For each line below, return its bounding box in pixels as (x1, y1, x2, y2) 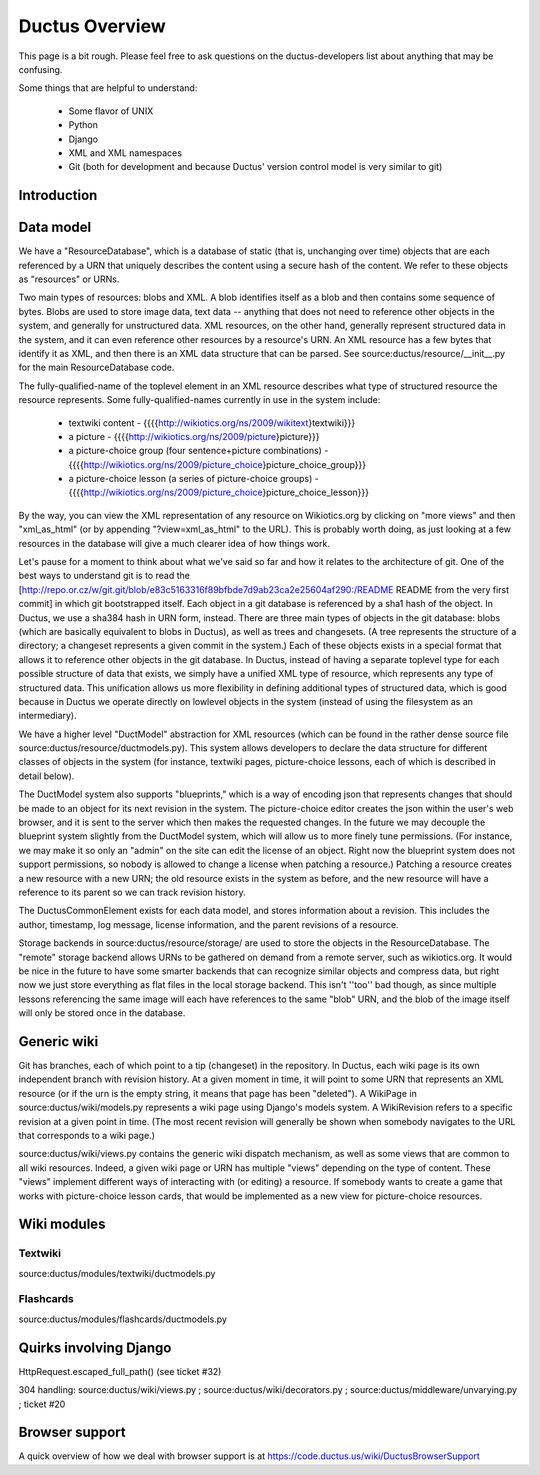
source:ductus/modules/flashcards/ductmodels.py (18, 1313, 227, 1325)
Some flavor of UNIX (68, 105, 154, 117)
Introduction (18, 187, 98, 204)
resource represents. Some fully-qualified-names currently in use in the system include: (18, 394, 381, 406)
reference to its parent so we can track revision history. (18, 886, 247, 898)
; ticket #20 (18, 1398, 66, 1410)
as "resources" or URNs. (18, 273, 120, 285)
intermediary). (18, 710, 77, 722)
